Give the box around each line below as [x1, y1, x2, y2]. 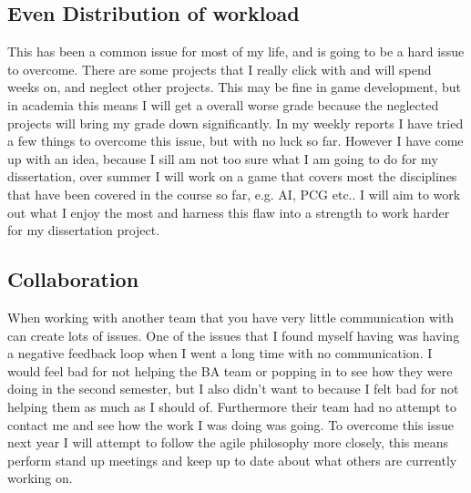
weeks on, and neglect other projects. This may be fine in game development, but [7, 77, 462, 97]
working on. [7, 468, 73, 488]
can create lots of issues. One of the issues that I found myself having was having [7, 325, 460, 344]
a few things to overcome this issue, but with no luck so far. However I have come [7, 131, 464, 150]
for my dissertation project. [7, 221, 160, 240]
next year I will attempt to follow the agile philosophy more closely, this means [7, 433, 449, 452]
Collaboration [7, 265, 139, 293]
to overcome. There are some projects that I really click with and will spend [7, 59, 432, 78]
